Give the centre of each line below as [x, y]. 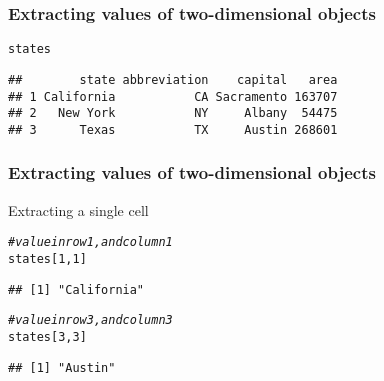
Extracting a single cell [78, 209]
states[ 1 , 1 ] [47, 258]
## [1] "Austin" [62, 367]
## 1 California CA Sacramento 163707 [173, 96]
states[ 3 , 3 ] [47, 336]
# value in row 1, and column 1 [90, 242]
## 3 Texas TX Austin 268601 [173, 129]
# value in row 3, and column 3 [90, 320]
